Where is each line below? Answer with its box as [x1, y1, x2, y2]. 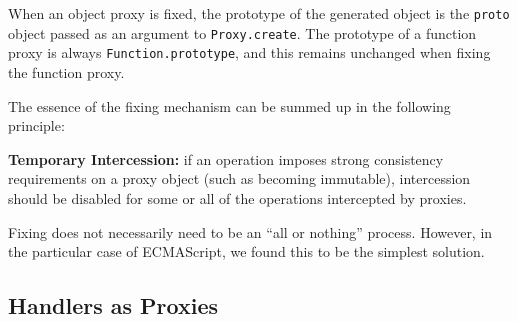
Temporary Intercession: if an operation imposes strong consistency [8, 148, 444, 169]
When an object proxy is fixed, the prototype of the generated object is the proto [8, 3, 510, 23]
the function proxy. [8, 61, 125, 82]
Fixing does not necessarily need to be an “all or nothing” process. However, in [8, 221, 493, 242]
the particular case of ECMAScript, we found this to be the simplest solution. [8, 241, 485, 262]
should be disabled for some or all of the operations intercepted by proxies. [8, 187, 467, 208]
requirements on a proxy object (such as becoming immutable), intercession [8, 168, 471, 189]
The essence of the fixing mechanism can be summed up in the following [8, 95, 451, 116]
